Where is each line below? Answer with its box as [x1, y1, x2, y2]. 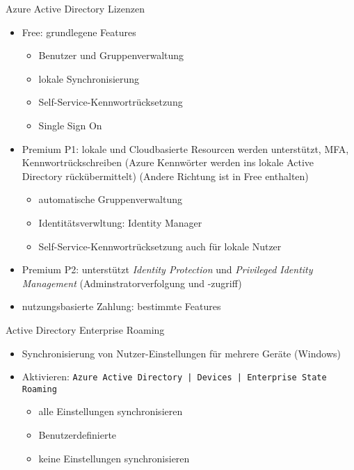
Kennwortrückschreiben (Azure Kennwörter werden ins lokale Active [22, 155, 314, 170]
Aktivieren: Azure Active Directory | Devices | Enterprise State [22, 369, 327, 384]
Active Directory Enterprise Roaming [6, 322, 165, 337]
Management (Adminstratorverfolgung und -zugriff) [22, 275, 242, 290]
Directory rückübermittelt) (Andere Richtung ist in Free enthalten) [22, 168, 309, 183]
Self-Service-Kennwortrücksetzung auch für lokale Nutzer [38, 238, 282, 253]
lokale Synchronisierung [38, 71, 140, 86]
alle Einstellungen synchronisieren [38, 404, 183, 419]
